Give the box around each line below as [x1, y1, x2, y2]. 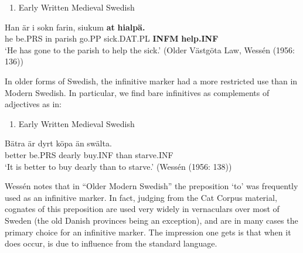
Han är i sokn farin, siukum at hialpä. [5, 20, 145, 33]
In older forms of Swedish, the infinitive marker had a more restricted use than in [5, 74, 298, 87]
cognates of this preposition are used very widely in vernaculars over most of [5, 203, 280, 215]
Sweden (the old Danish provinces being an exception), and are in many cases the [5, 214, 298, 226]
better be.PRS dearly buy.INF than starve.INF [5, 148, 173, 160]
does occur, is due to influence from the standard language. [5, 237, 217, 249]
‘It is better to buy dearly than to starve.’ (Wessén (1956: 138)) [5, 160, 232, 172]
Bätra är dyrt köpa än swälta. [5, 137, 112, 149]
